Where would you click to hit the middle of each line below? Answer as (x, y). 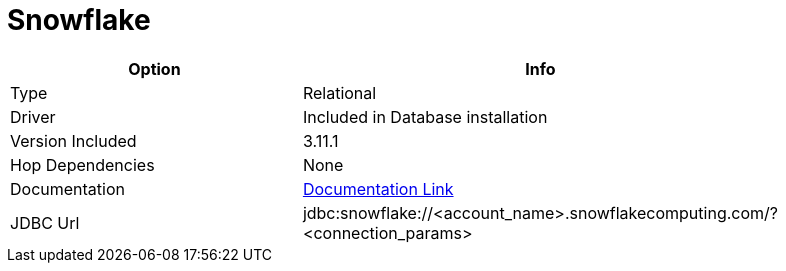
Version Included (73, 140)
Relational (339, 92)
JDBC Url (45, 222)
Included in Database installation (425, 116)
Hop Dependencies (82, 164)
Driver (33, 116)
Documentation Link (378, 188)
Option (154, 68)
